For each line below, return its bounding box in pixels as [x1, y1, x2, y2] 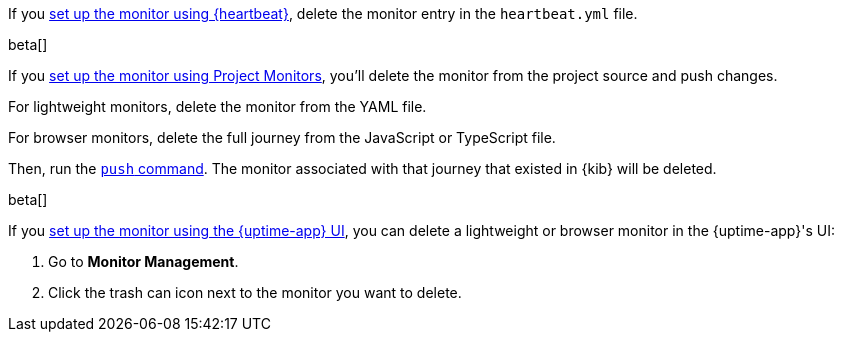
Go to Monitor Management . [48, 253, 239, 270]
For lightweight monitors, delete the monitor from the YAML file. [8, 98, 427, 115]
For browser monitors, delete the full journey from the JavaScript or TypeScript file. [8, 129, 556, 146]
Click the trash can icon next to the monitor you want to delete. [48, 284, 462, 301]
